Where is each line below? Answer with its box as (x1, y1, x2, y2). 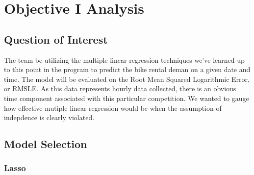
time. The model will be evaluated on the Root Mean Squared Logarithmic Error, (4, 74, 250, 84)
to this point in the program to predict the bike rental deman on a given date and (4, 64, 251, 75)
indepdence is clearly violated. (4, 112, 95, 123)
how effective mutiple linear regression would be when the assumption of (4, 102, 222, 113)
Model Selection (4, 136, 87, 151)
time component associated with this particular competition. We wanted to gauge (4, 93, 249, 103)
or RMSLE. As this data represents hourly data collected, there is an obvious (4, 83, 236, 94)
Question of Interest (4, 31, 108, 47)
